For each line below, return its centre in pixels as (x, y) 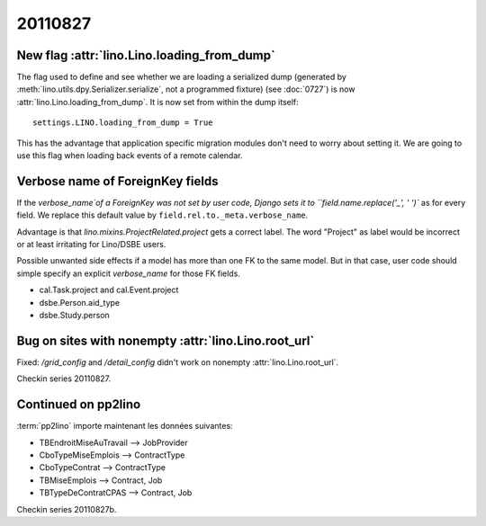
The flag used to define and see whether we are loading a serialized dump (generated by (181, 77)
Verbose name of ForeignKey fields (117, 181)
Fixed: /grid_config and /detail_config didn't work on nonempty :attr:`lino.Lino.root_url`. (178, 362)
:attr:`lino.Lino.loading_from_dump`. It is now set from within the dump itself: (157, 102)
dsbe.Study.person (74, 316)
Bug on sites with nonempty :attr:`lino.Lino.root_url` (166, 340)
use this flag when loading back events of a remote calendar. (130, 156)
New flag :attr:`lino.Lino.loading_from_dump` (146, 55)
